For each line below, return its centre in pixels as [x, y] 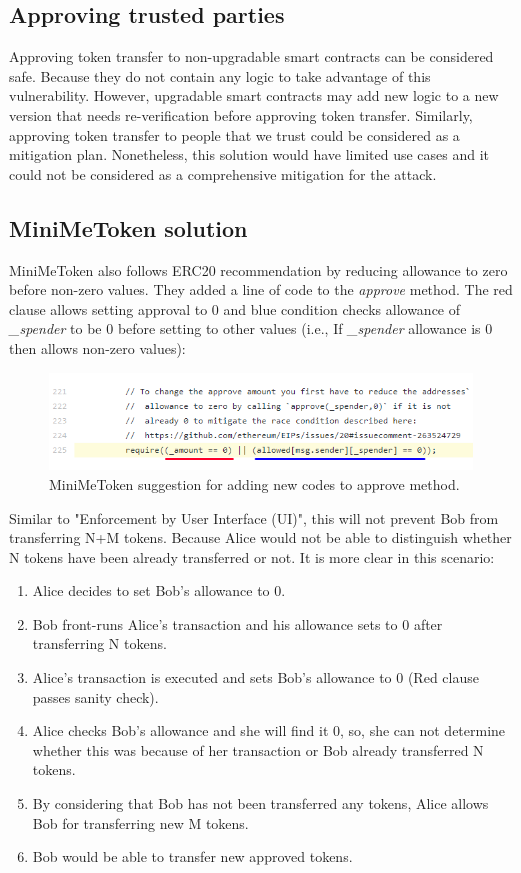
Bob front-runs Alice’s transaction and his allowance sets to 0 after [237, 623]
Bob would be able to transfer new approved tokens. [192, 856]
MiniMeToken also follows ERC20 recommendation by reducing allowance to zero [258, 269]
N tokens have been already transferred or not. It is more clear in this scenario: [252, 556]
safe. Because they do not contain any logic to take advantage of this [220, 75]
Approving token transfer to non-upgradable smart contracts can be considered [251, 56]
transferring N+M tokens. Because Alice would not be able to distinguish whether [260, 537]
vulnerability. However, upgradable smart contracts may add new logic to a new [254, 95]
